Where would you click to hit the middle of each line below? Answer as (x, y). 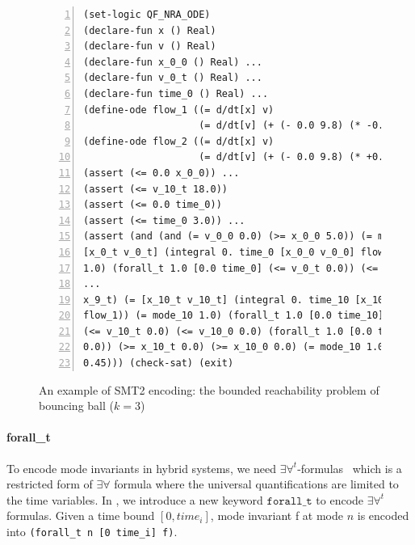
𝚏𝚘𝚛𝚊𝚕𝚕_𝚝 (289, 501)
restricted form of (50, 484)
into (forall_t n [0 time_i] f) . (92, 532)
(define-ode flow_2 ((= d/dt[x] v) (179, 141)
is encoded (383, 515)
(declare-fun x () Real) (150, 30)
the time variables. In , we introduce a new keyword (135, 499)
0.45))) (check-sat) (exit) (159, 363)
